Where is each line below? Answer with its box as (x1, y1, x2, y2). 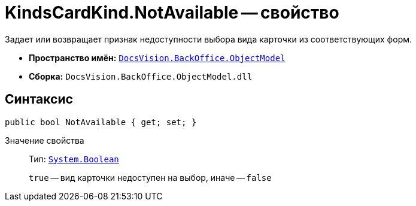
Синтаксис (5, 92, 73, 107)
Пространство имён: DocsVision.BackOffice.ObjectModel (29, 52, 286, 63)
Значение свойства (5, 135, 84, 146)
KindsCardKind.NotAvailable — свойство (5, 2, 339, 23)
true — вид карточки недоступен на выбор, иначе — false (29, 172, 272, 183)
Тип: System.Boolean (29, 153, 119, 164)
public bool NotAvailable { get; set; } (5, 117, 197, 127)
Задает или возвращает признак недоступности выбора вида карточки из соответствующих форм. (5, 34, 412, 44)
